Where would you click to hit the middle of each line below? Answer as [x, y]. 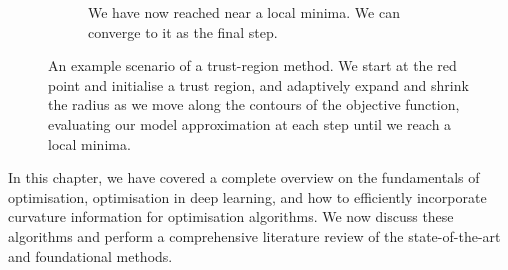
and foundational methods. [90, 255]
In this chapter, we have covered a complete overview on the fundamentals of [244, 177]
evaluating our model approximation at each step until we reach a [250, 123]
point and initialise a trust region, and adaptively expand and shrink [258, 84]
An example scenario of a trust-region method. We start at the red [252, 65]
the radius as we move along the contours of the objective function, [254, 104]
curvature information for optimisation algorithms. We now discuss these [231, 216]
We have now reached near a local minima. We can [244, 12]
